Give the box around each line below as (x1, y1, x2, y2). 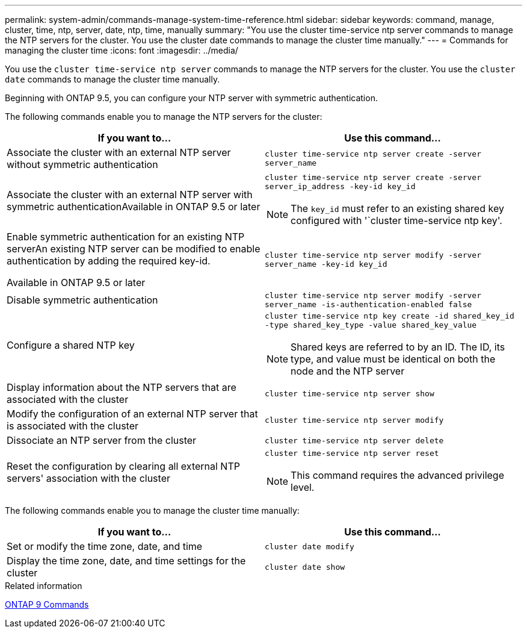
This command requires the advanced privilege (291, 469, 504, 481)
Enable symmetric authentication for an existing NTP (7, 231, 245, 243)
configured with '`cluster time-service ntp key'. (291, 214, 502, 226)
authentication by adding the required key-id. (7, 255, 211, 267)
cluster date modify (265, 541, 354, 551)
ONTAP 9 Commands (5, 599, 89, 610)
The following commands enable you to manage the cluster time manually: (5, 505, 300, 516)
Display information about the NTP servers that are (7, 381, 236, 393)
